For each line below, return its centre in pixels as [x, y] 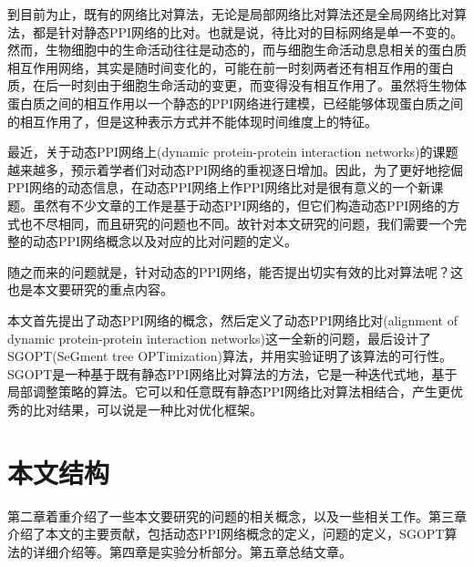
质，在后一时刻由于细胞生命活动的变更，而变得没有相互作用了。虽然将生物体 [237, 85]
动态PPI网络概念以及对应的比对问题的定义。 [165, 241]
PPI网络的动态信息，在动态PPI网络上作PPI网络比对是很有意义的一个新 [219, 187]
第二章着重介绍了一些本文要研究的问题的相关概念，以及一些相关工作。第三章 [237, 515]
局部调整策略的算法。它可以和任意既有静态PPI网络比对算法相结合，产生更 [229, 392]
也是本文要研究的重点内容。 [90, 289]
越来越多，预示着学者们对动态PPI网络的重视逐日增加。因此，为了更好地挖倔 [236, 169]
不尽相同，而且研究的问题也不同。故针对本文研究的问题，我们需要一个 [243, 223]
